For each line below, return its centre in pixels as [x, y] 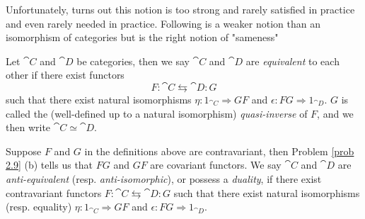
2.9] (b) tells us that [50, 165]
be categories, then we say [133, 61]
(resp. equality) [39, 207]
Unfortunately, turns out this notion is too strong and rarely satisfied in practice [180, 9]
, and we [335, 113]
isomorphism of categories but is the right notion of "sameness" [142, 37]
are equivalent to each [292, 61]
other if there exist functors [65, 75]
